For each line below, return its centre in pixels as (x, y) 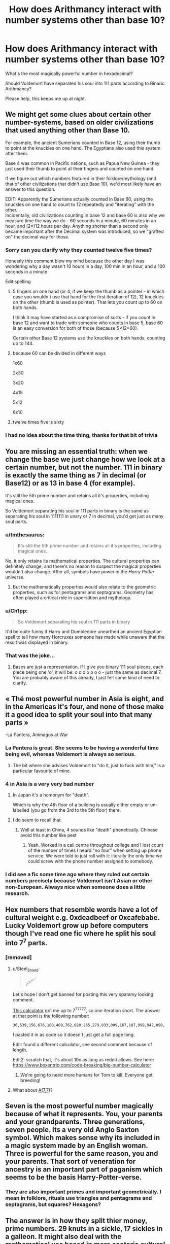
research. (18, 893)
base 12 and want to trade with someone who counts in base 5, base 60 (88, 323)
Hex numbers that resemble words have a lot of (82, 910)
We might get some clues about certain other (78, 114)
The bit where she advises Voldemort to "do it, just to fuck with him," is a (89, 765)
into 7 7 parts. (26, 942)
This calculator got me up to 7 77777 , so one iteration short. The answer (86, 1010)
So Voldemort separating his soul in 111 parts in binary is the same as (77, 510)
